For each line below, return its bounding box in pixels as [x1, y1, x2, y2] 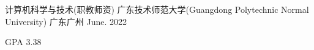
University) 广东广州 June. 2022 [5, 15, 127, 27]
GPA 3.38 [5, 35, 42, 48]
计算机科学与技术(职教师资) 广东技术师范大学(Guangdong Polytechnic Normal [5, 3, 309, 15]
